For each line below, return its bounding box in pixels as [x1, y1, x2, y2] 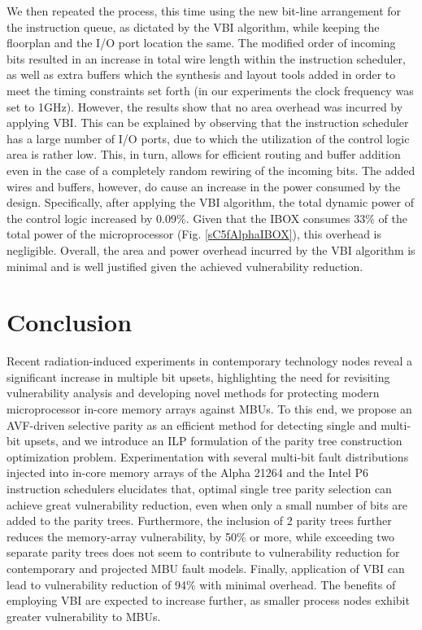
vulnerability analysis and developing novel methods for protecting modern [7, 384, 380, 401]
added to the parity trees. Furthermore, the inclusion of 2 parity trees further [7, 512, 392, 529]
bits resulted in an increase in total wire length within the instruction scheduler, [7, 50, 406, 67]
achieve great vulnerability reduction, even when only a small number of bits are [7, 496, 408, 513]
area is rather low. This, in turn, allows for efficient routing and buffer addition [7, 146, 401, 163]
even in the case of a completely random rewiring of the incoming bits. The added [7, 161, 415, 178]
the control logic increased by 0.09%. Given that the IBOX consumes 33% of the [7, 209, 407, 226]
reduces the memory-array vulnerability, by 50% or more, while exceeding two [7, 527, 395, 545]
